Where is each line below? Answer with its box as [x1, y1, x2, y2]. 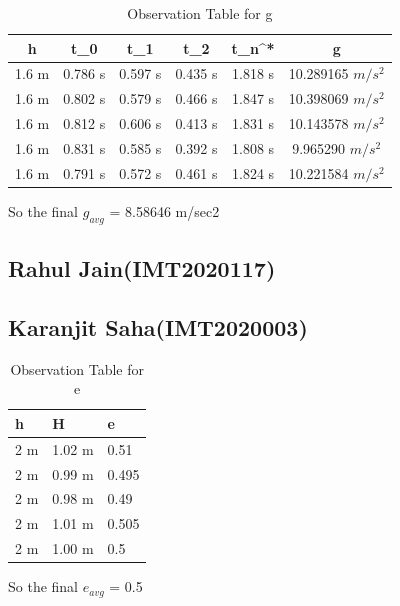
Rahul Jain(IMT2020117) [8, 253, 276, 284]
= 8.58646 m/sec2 [109, 200, 220, 221]
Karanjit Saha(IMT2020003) [8, 311, 308, 342]
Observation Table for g [127, 3, 273, 23]
